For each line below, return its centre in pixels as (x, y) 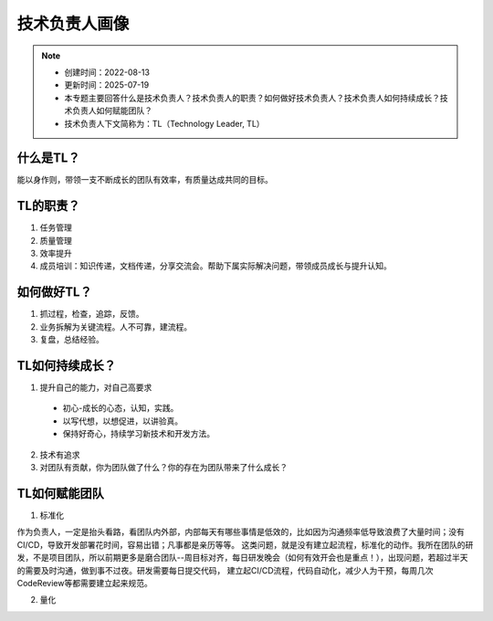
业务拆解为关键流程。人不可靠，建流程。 (115, 326)
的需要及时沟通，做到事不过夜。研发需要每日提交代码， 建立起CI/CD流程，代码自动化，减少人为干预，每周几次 (225, 570)
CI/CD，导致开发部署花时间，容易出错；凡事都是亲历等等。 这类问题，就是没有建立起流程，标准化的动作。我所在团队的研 (245, 544)
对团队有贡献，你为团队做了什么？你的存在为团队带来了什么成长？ (163, 468)
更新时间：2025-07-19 (107, 85)
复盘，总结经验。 (72, 340)
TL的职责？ (48, 206)
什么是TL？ (48, 158)
